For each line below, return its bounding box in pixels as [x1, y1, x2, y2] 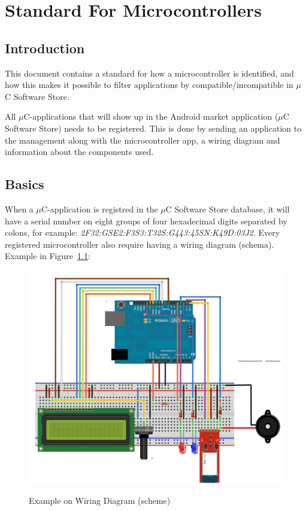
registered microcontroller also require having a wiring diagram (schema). [5, 238, 274, 250]
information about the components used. [5, 145, 154, 158]
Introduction [5, 38, 85, 57]
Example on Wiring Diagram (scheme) [29, 494, 171, 506]
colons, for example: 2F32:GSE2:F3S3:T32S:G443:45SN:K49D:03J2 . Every [5, 226, 280, 239]
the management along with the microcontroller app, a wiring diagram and [5, 133, 280, 146]
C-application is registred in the [41, 202, 158, 215]
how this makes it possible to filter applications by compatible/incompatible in [5, 78, 293, 91]
